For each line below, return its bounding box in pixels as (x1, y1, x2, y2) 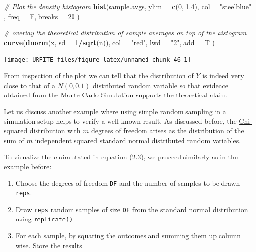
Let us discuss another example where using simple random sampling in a (4, 106, 226, 116)
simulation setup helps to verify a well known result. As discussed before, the (4, 116, 237, 126)
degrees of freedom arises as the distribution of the (91, 126, 244, 135)
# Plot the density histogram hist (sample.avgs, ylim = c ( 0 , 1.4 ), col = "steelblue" (4, 1, 252, 11)
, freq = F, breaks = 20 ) (4, 11, 80, 21)
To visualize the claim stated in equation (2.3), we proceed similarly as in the (4, 152, 238, 162)
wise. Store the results (15, 240, 82, 250)
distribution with (29, 126, 81, 135)
